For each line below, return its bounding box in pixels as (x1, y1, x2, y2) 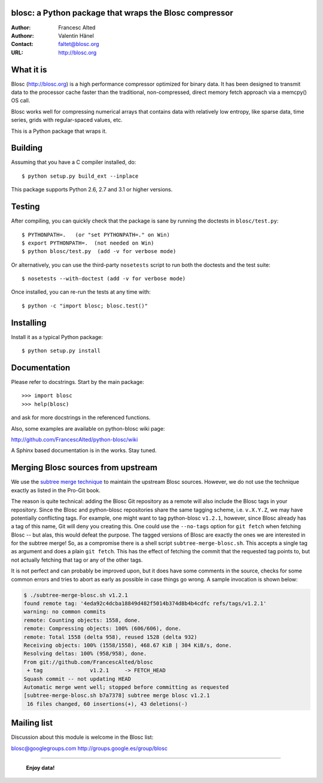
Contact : (11, 41, 34, 48)
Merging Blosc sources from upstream (11, 462, 158, 473)
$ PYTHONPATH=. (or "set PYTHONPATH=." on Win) (22, 231, 170, 238)
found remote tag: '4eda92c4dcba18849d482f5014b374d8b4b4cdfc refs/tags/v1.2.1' (23, 600, 267, 607)
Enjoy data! (26, 764, 55, 771)
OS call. (11, 97, 31, 104)
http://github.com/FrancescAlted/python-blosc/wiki (11, 436, 138, 443)
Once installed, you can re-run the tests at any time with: (11, 288, 151, 295)
